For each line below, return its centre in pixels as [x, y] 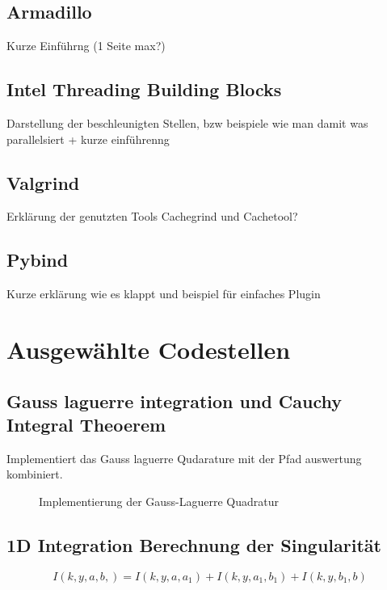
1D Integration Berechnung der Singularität [194, 544]
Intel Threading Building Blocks [144, 89]
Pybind [38, 260]
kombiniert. [35, 474]
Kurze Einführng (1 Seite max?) [86, 46]
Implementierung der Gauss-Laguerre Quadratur [159, 501]
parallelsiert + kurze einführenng [88, 139]
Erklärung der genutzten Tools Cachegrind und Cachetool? [152, 216]
